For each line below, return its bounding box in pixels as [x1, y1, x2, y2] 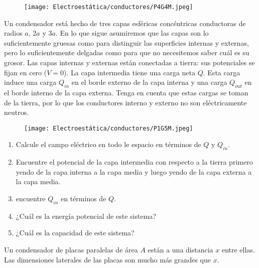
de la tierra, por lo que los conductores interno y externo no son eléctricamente [4, 97, 247, 107]
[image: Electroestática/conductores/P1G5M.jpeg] [24, 124, 193, 132]
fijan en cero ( [4, 67, 47, 77]
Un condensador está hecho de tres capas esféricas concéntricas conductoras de [4, 18, 246, 28]
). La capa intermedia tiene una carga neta [64, 67, 196, 77]
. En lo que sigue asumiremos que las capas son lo [55, 28, 209, 38]
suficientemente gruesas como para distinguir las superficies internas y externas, [4, 37, 249, 48]
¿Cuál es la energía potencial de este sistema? [16, 210, 156, 221]
